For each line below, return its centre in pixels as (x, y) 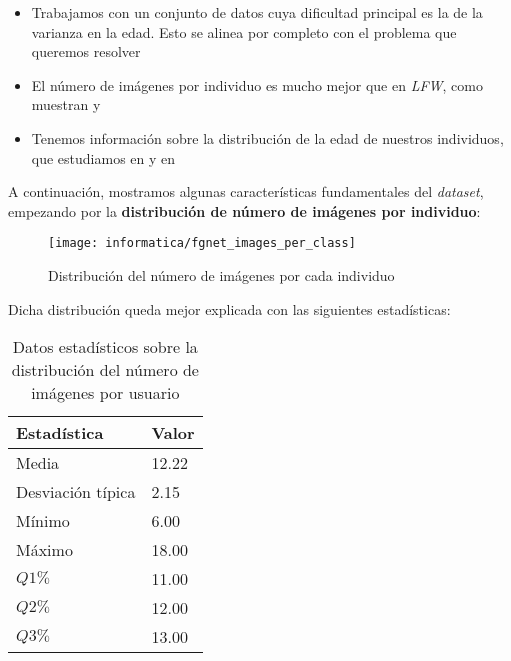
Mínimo (43, 521)
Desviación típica (76, 492)
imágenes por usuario (105, 393)
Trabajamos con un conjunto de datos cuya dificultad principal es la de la (257, 12)
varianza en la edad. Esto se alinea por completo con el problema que (244, 31)
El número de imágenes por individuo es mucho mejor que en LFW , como (257, 84)
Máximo (44, 550)
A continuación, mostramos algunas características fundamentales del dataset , (246, 191)
